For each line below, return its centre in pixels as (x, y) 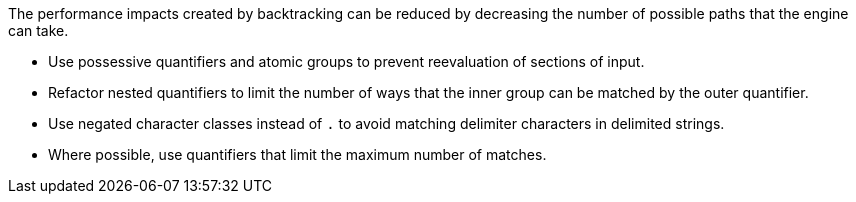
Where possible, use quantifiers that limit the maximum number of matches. (297, 154)
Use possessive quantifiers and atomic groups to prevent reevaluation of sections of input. (346, 61)
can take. (38, 30)
